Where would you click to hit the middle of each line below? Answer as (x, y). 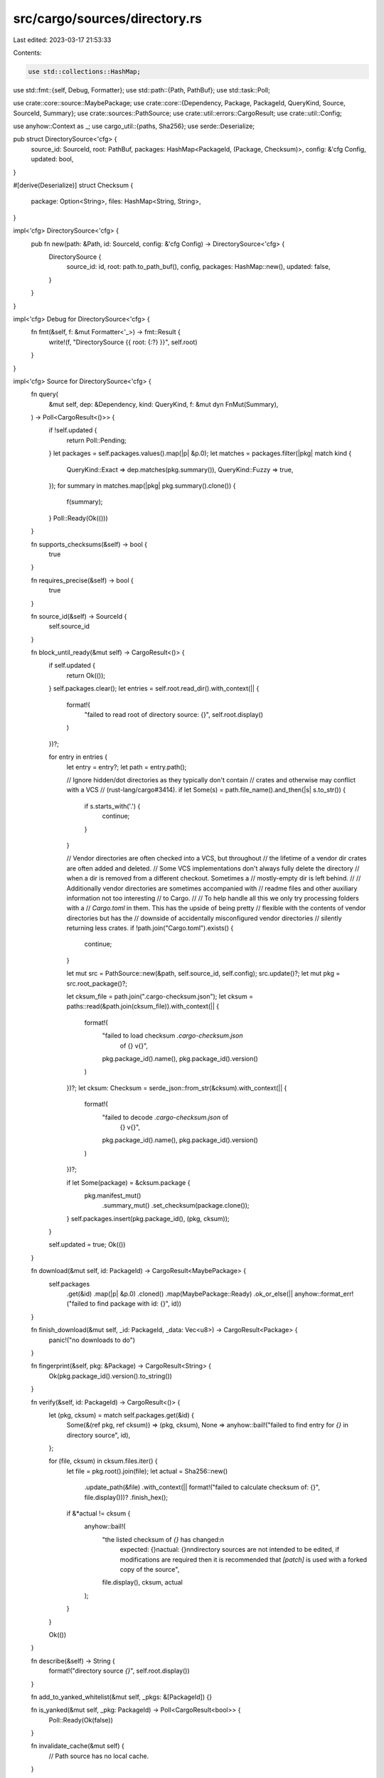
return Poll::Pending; (97, 440)
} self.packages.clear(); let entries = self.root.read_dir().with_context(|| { (154, 688)
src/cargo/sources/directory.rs (108, 18)
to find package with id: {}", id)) (135, 1304)
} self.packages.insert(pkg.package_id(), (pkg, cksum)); (148, 1218)
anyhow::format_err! (324, 1294)
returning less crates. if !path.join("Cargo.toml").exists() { (150, 928)
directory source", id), (98, 1435)
